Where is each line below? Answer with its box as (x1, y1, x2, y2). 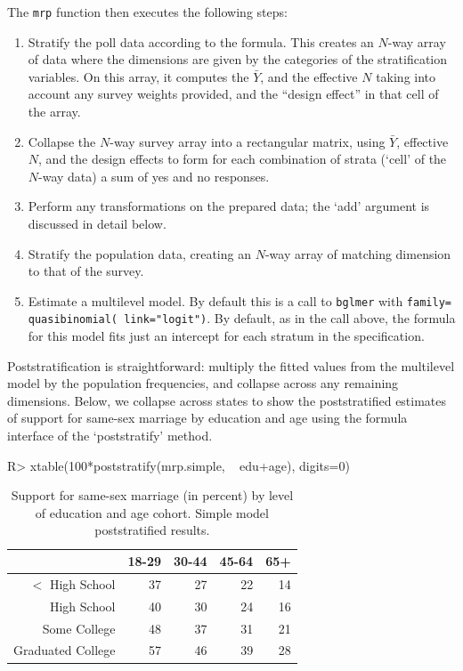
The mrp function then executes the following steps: (7, 3, 288, 20)
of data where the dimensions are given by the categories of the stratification (28, 50, 448, 69)
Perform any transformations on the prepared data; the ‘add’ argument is (28, 197, 430, 215)
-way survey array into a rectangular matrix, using (110, 132, 386, 150)
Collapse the (28, 132, 96, 150)
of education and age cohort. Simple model (35, 503, 269, 521)
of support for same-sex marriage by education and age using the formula (7, 408, 408, 427)
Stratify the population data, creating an (28, 244, 251, 263)
